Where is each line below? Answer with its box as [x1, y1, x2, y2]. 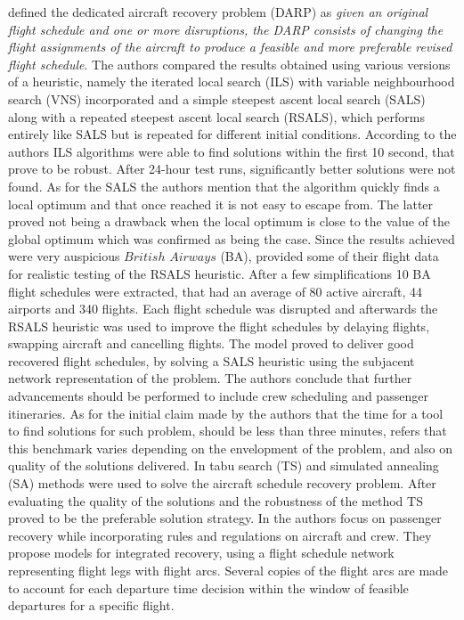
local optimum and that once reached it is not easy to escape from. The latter [8, 194, 434, 213]
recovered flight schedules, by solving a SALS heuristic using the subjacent [8, 351, 415, 370]
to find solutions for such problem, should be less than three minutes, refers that [8, 421, 447, 440]
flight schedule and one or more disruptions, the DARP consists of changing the [8, 20, 444, 38]
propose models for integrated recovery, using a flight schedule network [8, 543, 395, 562]
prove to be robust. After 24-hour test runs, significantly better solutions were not [8, 159, 456, 178]
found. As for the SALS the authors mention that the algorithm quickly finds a [8, 176, 440, 195]
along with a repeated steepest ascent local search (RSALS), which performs [8, 107, 425, 126]
